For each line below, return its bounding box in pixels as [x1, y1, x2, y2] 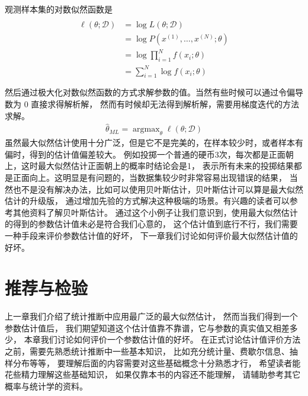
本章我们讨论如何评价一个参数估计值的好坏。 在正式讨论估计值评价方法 [24, 333, 301, 346]
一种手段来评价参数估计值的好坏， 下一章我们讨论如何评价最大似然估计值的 [5, 229, 298, 241]
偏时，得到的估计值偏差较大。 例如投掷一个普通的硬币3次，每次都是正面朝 [5, 148, 294, 160]
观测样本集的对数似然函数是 [5, 3, 113, 15]
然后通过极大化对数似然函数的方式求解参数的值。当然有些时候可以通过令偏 [5, 86, 295, 98]
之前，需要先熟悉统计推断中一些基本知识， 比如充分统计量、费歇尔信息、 [5, 345, 290, 357]
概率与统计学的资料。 [5, 379, 88, 392]
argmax [133, 125, 160, 134]
